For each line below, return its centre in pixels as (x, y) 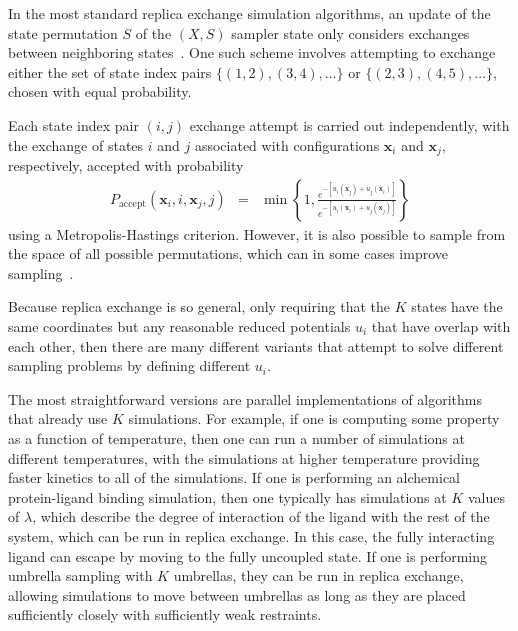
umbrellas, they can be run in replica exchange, (318, 575)
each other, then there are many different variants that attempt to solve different (256, 345)
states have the (457, 306)
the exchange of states (76, 144)
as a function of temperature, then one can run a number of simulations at (236, 437)
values (486, 496)
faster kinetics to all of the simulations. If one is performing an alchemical (234, 477)
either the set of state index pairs (110, 71)
